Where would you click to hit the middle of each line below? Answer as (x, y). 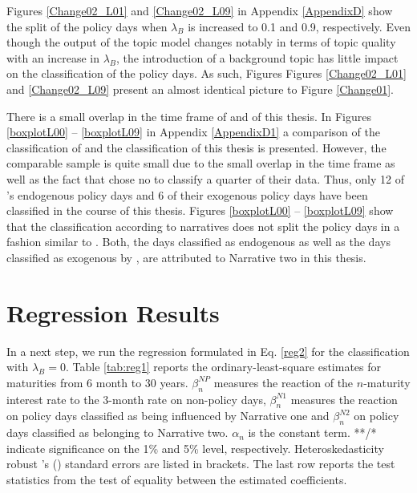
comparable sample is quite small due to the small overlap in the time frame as (201, 163)
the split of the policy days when (87, 26)
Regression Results (113, 312)
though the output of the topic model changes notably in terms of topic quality (201, 42)
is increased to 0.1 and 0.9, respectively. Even (299, 26)
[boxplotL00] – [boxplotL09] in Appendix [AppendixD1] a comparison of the (193, 132)
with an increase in (53, 57)
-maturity (387, 382)
